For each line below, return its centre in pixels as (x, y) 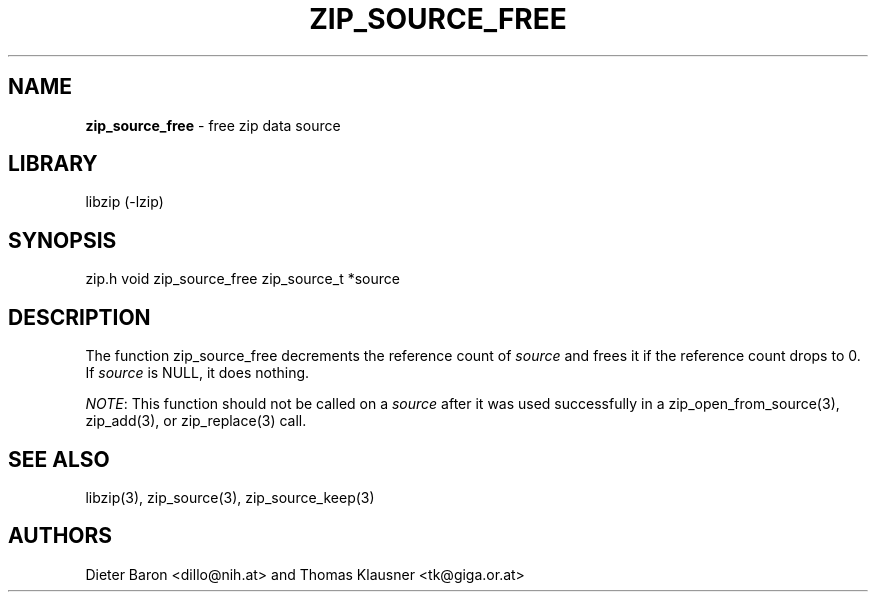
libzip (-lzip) (124, 202)
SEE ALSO (59, 459)
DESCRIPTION (79, 317)
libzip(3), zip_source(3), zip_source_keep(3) (230, 497)
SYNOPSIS (62, 240)
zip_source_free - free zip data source (213, 125)
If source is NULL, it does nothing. (197, 373)
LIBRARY (53, 164)
